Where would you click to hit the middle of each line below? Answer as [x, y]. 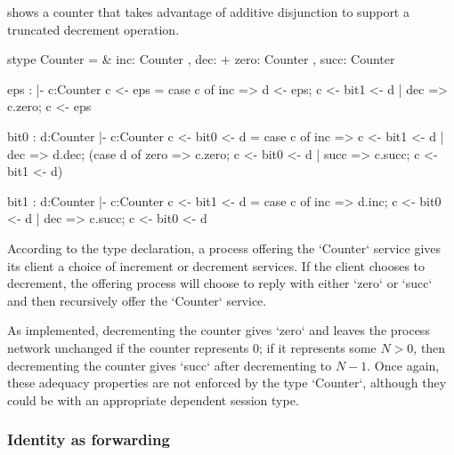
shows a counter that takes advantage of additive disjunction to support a [208, 12]
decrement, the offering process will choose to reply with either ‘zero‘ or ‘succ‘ [220, 283]
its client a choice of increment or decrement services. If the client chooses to [216, 265]
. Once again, [403, 365]
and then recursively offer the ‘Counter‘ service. [137, 300]
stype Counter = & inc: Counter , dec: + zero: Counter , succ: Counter [201, 59]
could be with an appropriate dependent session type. [153, 399]
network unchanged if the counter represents [128, 347]
